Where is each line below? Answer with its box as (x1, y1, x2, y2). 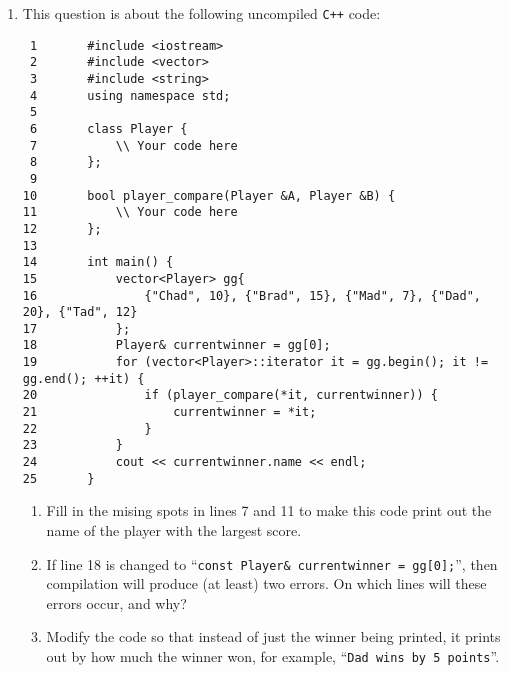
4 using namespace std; (29, 88, 231, 103)
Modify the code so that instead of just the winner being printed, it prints (46, 626, 501, 647)
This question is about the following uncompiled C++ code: (22, 3, 381, 23)
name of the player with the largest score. (46, 519, 302, 540)
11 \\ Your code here (22, 205, 238, 220)
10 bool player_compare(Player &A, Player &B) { (22, 188, 396, 203)
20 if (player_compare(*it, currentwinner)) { (22, 388, 439, 403)
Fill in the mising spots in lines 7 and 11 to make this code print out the (46, 500, 492, 521)
